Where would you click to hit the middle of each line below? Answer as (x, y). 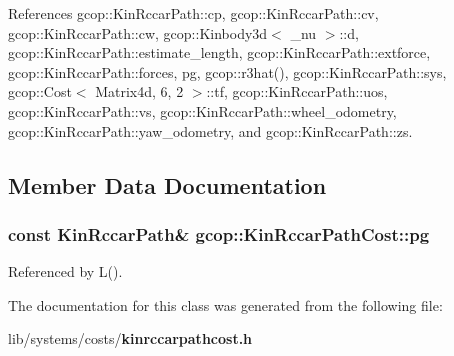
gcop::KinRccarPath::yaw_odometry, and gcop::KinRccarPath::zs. (210, 130)
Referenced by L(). (65, 271)
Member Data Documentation (167, 184)
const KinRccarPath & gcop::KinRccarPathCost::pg (219, 233)
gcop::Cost (40, 91)
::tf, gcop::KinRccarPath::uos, (297, 91)
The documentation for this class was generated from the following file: (225, 304)
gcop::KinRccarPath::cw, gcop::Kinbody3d (138, 32)
